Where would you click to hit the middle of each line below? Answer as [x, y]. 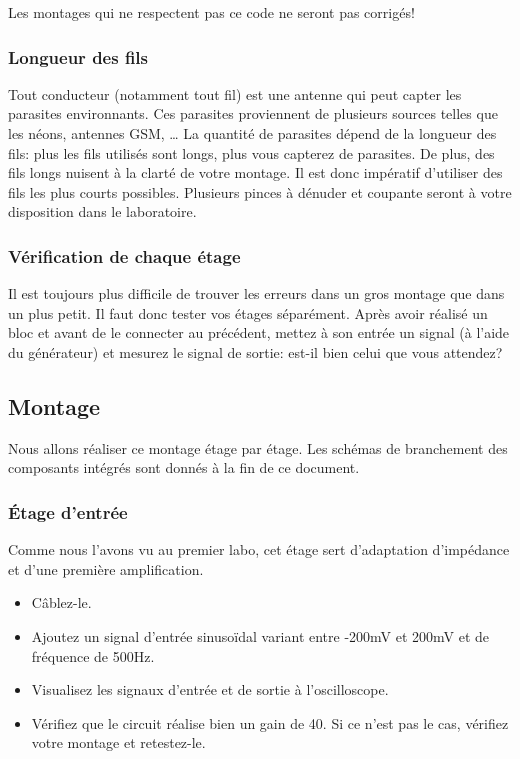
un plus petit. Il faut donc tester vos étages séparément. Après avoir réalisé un [248, 312]
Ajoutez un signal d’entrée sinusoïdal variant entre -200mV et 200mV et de [260, 635]
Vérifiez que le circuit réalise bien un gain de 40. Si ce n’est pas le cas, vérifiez [270, 722]
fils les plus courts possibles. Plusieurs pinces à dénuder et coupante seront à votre [260, 191]
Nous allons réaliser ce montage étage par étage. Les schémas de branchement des [258, 447]
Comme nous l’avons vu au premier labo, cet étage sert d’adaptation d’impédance [259, 549]
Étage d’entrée [68, 511]
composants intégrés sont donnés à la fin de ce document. [184, 467]
